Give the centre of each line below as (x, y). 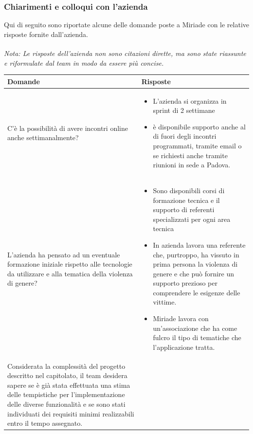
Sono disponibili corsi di (189, 190)
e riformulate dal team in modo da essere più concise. (84, 63)
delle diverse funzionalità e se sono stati (66, 404)
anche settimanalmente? (43, 137)
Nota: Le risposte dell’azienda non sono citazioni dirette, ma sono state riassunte (125, 53)
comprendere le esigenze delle (197, 292)
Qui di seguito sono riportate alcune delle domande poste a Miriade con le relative (126, 25)
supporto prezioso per (185, 283)
